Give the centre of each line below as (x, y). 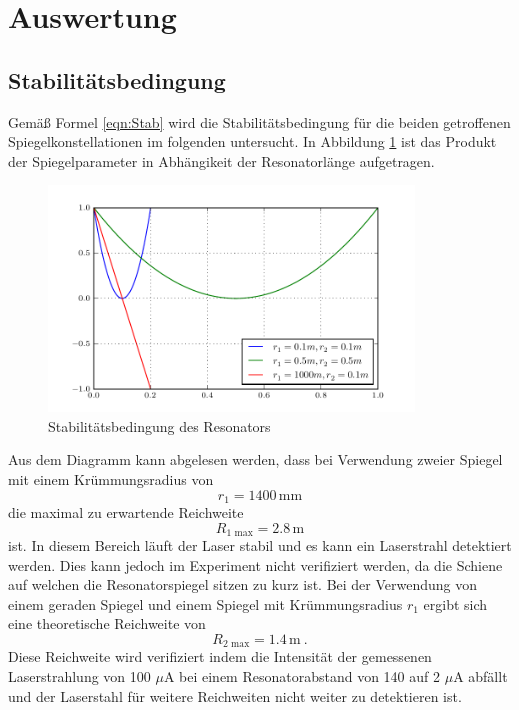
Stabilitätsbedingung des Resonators (159, 425)
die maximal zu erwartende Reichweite (126, 511)
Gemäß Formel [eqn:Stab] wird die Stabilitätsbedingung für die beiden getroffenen (259, 121)
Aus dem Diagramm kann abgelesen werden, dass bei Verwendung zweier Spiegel (255, 459)
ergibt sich (455, 603)
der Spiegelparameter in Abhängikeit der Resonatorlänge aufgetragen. (221, 160)
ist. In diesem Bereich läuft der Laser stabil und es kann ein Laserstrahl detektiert (260, 545)
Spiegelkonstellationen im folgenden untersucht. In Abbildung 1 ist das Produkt (252, 141)
